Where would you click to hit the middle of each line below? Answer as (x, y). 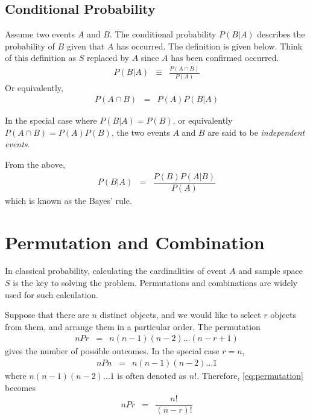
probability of (30, 46)
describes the (281, 34)
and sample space (270, 271)
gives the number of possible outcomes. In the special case (112, 351)
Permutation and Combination (135, 242)
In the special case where (51, 120)
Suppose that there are (47, 315)
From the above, (35, 164)
